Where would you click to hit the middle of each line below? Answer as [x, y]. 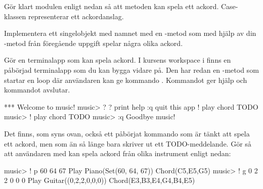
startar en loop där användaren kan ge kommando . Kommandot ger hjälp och [126, 80]
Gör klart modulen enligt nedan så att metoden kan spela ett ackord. [112, 6]
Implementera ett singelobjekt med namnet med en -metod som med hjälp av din [130, 33]
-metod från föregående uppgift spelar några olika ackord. [94, 43]
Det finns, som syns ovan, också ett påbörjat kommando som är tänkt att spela [127, 133]
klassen [15, 16]
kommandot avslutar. [37, 90]
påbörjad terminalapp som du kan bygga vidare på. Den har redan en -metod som [131, 69]
